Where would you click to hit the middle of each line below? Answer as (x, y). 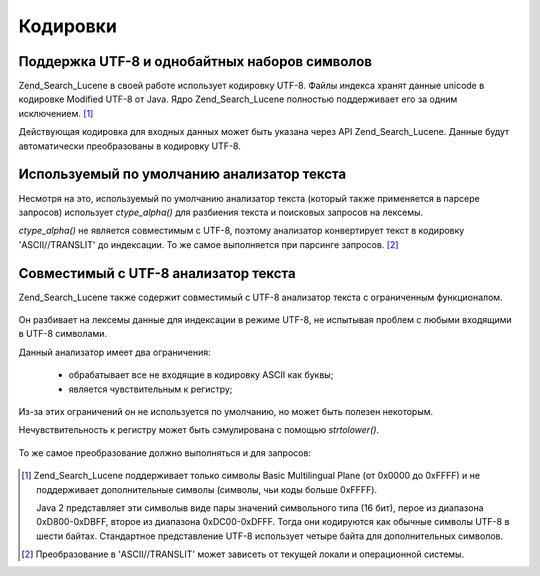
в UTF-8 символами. (62, 334)
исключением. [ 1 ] (56, 113)
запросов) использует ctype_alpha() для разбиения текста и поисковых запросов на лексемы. (221, 212)
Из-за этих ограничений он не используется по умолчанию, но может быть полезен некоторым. (226, 411)
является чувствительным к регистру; (150, 389)
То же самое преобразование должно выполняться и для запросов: (165, 452)
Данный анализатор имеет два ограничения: (115, 352)
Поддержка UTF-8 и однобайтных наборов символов (195, 61)
